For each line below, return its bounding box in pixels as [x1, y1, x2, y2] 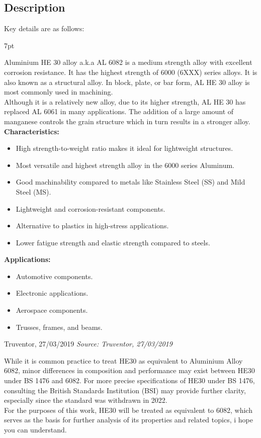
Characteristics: [4, 126, 59, 136]
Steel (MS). [16, 186, 51, 197]
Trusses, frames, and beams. [16, 321, 103, 332]
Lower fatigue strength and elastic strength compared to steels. [16, 237, 210, 247]
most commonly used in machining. [4, 86, 113, 97]
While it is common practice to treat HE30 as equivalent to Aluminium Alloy [4, 355, 243, 366]
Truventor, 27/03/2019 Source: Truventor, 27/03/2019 [4, 338, 172, 349]
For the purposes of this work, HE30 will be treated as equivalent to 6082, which [4, 404, 252, 415]
